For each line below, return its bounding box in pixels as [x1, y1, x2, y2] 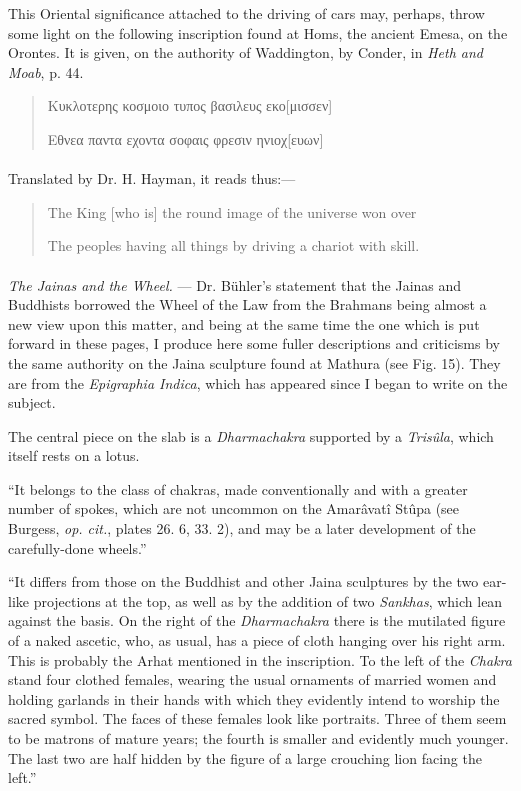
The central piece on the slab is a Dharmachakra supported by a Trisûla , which [8, 425, 494, 446]
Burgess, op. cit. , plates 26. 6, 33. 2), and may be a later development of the [8, 518, 476, 539]
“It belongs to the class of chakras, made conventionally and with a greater [8, 478, 468, 499]
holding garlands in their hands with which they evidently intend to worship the [8, 688, 500, 709]
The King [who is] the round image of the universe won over [47, 201, 417, 222]
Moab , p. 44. [8, 61, 84, 82]
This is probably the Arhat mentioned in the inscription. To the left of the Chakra [8, 649, 512, 670]
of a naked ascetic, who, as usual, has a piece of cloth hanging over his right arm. [8, 630, 506, 651]
